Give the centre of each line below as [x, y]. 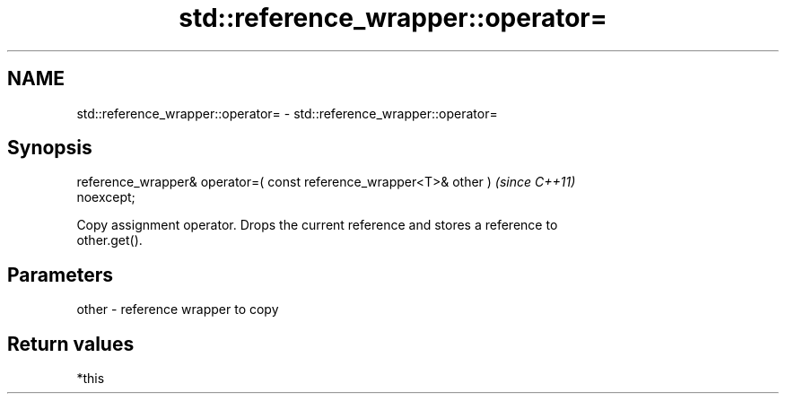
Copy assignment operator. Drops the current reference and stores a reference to [317, 225]
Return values [71, 344]
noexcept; [106, 197]
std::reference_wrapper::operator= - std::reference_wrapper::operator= [287, 113]
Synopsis [50, 148]
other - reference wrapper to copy [178, 309]
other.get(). [109, 240]
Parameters [60, 275]
